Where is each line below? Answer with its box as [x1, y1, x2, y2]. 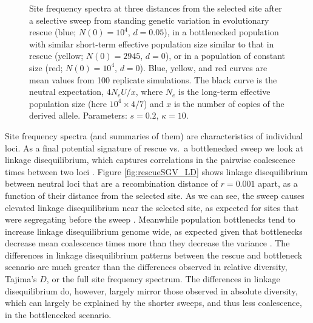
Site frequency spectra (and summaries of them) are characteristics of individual [5, 129, 303, 142]
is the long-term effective [178, 85, 271, 98]
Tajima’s [5, 273, 37, 285]
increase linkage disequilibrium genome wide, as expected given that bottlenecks [5, 224, 303, 237]
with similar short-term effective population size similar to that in [29, 37, 274, 50]
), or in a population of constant [165, 49, 286, 62]
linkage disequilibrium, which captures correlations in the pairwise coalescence [5, 153, 295, 166]
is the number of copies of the [174, 97, 284, 109]
